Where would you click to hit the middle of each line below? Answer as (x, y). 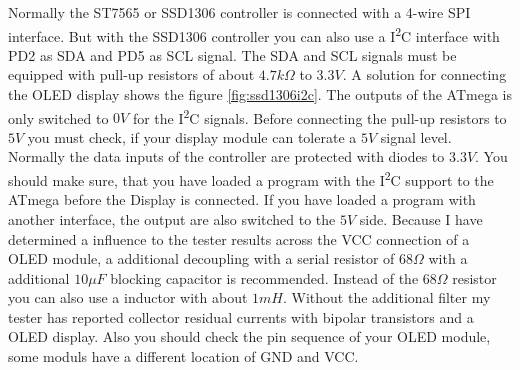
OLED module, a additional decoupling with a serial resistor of (201, 258)
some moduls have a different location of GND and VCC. (183, 356)
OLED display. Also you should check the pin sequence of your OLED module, (249, 336)
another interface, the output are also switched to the (172, 218)
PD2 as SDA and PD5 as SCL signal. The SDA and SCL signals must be (232, 54)
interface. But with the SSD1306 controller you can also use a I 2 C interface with (254, 34)
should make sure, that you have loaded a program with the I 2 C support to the (251, 178)
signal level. (416, 136)
